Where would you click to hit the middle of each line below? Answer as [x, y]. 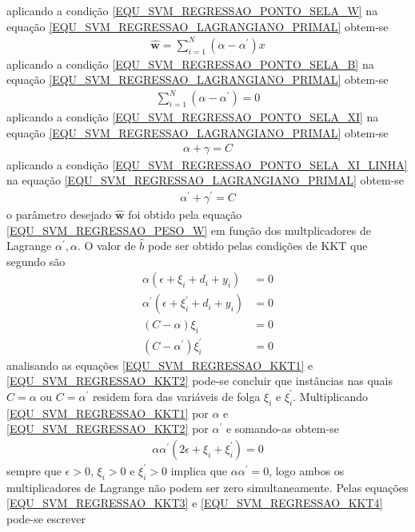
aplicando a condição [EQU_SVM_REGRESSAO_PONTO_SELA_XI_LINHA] [207, 164]
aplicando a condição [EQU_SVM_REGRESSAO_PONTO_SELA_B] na [190, 64]
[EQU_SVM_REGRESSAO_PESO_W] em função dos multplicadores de [189, 230]
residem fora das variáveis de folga [176, 396]
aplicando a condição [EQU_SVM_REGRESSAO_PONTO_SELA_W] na [192, 10]
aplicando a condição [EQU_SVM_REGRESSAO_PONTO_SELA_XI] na [193, 117]
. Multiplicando [331, 396]
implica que [199, 470]
